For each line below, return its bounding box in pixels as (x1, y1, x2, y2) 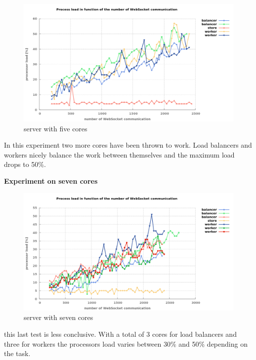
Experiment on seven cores (4, 176, 98, 186)
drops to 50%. (4, 159, 46, 169)
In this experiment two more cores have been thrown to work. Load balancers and (4, 140, 252, 150)
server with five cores (24, 123, 87, 133)
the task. (4, 348, 31, 359)
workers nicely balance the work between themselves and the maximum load (4, 149, 235, 160)
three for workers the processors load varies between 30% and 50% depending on (4, 338, 248, 349)
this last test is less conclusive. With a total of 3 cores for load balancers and (4, 328, 237, 339)
